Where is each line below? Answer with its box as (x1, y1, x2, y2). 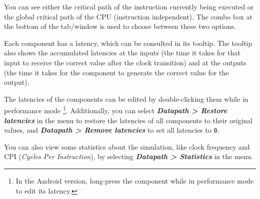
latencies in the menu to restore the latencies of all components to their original (4, 115, 252, 125)
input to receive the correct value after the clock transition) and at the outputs (4, 57, 246, 67)
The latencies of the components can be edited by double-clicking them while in (4, 93, 248, 104)
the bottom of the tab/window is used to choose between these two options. (4, 21, 236, 31)
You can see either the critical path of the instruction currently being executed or (4, 1, 254, 11)
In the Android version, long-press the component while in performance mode (15, 176, 254, 186)
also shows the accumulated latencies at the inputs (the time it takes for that (4, 47, 240, 58)
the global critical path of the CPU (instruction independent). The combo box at (4, 11, 252, 21)
